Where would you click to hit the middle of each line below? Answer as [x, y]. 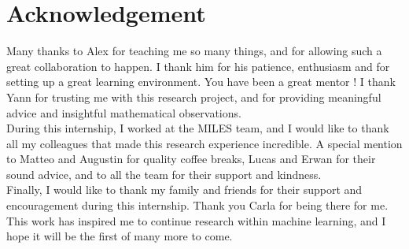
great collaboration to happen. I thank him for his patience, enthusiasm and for [198, 66]
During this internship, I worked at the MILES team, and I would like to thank [198, 128]
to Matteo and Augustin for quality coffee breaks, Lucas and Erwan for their [191, 159]
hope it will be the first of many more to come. [120, 236]
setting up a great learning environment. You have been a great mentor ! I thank [201, 82]
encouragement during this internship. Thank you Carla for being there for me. [197, 205]
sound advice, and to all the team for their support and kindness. [164, 174]
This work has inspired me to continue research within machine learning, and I [196, 220]
